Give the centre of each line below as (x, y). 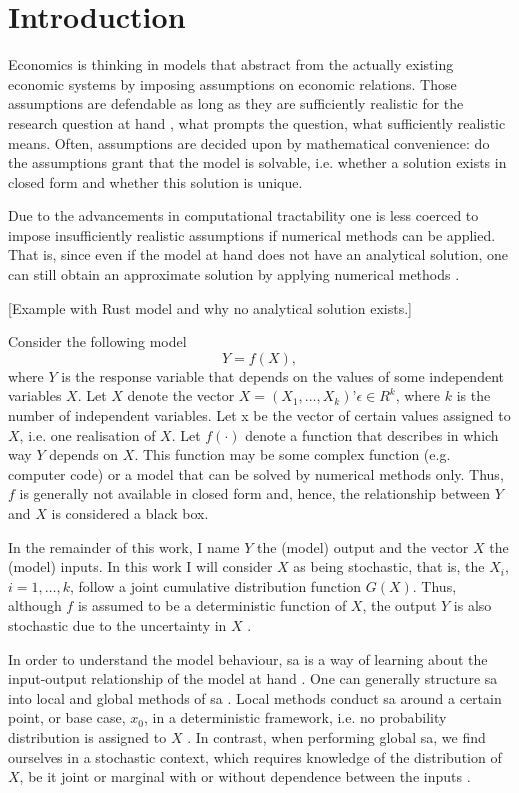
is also (472, 605)
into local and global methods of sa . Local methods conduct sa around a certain (255, 697)
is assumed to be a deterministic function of (212, 605)
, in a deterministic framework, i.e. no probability (295, 717)
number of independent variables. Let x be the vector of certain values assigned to (259, 415)
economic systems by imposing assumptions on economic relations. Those (232, 83)
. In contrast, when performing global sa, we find (336, 736)
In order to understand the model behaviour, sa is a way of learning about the (248, 658)
